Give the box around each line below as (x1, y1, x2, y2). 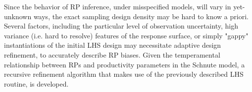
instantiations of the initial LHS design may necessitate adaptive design (4, 40, 221, 50)
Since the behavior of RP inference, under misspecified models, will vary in (4, 1, 231, 11)
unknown (4, 11, 32, 21)
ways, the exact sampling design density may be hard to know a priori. (33, 11, 249, 21)
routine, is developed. (4, 78, 69, 89)
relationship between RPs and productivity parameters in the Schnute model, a (4, 59, 245, 69)
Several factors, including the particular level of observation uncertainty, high (4, 21, 238, 31)
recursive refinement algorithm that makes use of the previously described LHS (4, 69, 244, 79)
